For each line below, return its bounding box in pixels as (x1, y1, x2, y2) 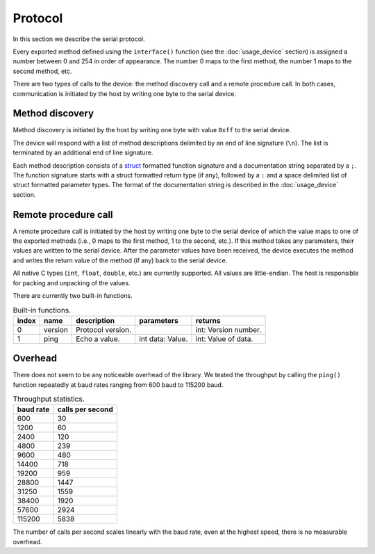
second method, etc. (12, 67, 72, 75)
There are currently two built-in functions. (12, 292, 133, 299)
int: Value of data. (195, 334, 253, 344)
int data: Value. (139, 334, 188, 344)
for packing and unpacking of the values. (12, 278, 131, 287)
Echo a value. (75, 334, 120, 344)
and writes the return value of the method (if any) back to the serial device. (12, 256, 228, 264)
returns (195, 315, 222, 325)
